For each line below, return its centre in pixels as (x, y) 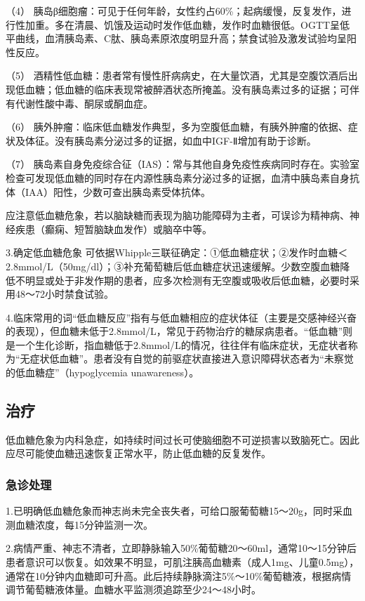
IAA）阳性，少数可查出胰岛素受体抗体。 (118, 191)
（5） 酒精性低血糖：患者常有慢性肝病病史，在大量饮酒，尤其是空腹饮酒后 (177, 75)
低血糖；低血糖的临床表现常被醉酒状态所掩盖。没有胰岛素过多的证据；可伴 (187, 89)
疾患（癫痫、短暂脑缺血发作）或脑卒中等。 (113, 229)
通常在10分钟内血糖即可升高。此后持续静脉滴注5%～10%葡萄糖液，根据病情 (179, 575)
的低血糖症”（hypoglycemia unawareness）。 (102, 372)
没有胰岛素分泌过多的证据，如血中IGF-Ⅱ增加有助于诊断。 (185, 140)
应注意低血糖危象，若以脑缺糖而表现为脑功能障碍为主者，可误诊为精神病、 (178, 215)
